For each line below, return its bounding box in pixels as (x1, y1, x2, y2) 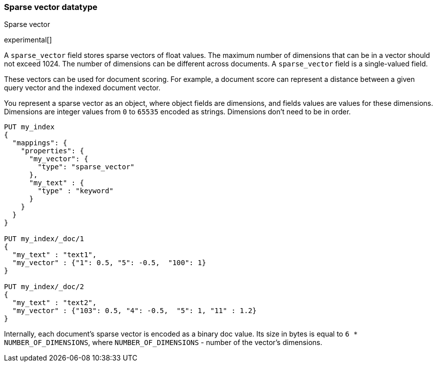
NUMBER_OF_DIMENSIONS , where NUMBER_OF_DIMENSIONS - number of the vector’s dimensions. (4, 338, 323, 347)
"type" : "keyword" (37, 187, 114, 195)
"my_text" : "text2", (12, 299, 97, 307)
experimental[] (4, 35, 52, 44)
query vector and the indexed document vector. (4, 83, 161, 92)
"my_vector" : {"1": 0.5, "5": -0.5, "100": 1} (12, 259, 206, 267)
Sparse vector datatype (4, 2, 98, 12)
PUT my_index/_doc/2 (4, 283, 84, 291)
